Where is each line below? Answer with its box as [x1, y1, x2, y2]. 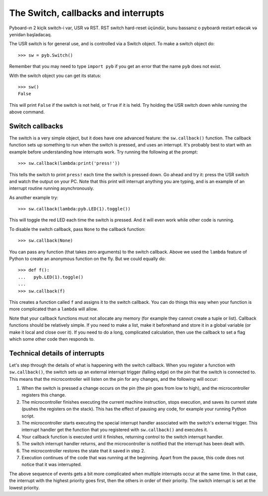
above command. [9, 109, 45, 115]
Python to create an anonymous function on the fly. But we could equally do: [9, 256, 166, 262]
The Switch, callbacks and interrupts [9, 7, 165, 18]
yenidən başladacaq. [9, 31, 52, 37]
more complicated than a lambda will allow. [9, 306, 98, 312]
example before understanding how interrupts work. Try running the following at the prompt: [9, 149, 198, 155]
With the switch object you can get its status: [9, 72, 101, 78]
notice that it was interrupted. [21, 462, 82, 468]
